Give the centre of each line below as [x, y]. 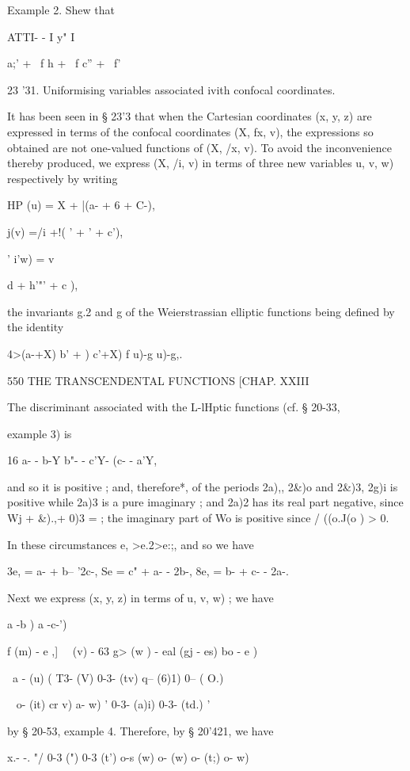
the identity [36, 327]
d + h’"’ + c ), [43, 285]
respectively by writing [63, 178]
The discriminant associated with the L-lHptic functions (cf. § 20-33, [174, 407]
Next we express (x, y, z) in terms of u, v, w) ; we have [140, 597]
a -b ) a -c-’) [37, 624]
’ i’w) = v [31, 258]
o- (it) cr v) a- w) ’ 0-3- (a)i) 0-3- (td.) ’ [113, 704]
